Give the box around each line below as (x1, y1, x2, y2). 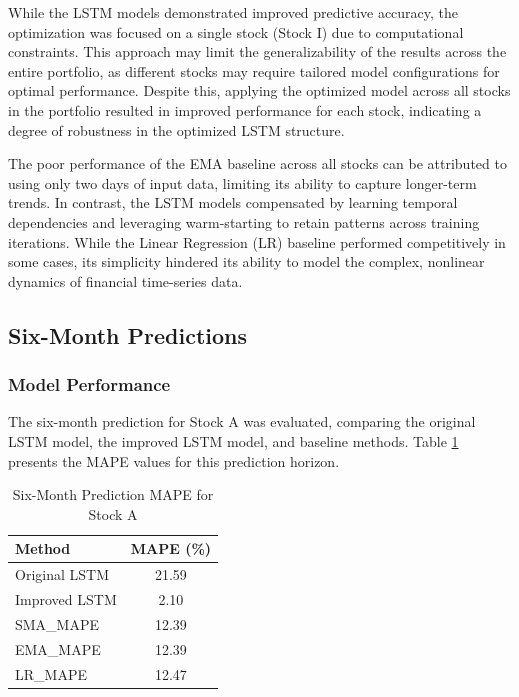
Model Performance (8, 372, 171, 397)
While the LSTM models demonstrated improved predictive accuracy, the (8, 2, 459, 22)
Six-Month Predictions (8, 319, 248, 350)
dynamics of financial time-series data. (8, 270, 243, 291)
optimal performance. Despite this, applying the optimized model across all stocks (8, 80, 511, 101)
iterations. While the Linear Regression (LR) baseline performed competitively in (8, 231, 506, 252)
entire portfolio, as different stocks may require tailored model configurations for (8, 60, 500, 81)
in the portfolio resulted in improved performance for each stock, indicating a (8, 99, 482, 120)
